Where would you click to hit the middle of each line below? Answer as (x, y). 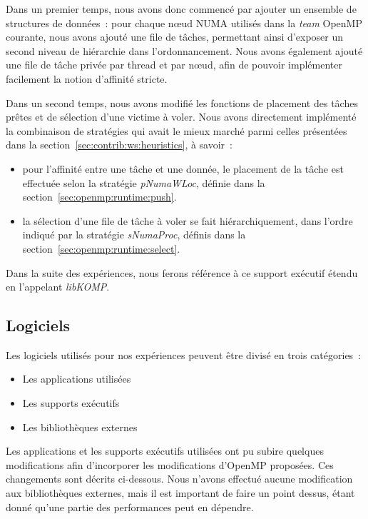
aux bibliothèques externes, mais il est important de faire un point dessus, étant (180, 493)
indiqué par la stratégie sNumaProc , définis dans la (134, 235)
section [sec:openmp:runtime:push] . (99, 197)
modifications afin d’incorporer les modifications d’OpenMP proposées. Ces (170, 464)
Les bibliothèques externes (80, 427)
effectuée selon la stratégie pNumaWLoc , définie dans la (144, 182)
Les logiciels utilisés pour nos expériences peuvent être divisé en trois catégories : (184, 354)
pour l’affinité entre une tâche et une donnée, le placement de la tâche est (183, 168)
